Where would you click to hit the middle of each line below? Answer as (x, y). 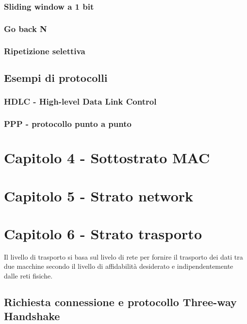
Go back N (25, 28)
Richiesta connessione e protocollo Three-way (120, 302)
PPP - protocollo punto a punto (68, 124)
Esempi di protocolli (56, 77)
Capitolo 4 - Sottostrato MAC (107, 158)
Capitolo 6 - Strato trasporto (103, 233)
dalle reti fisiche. (28, 276)
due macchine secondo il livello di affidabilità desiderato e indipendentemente (119, 266)
